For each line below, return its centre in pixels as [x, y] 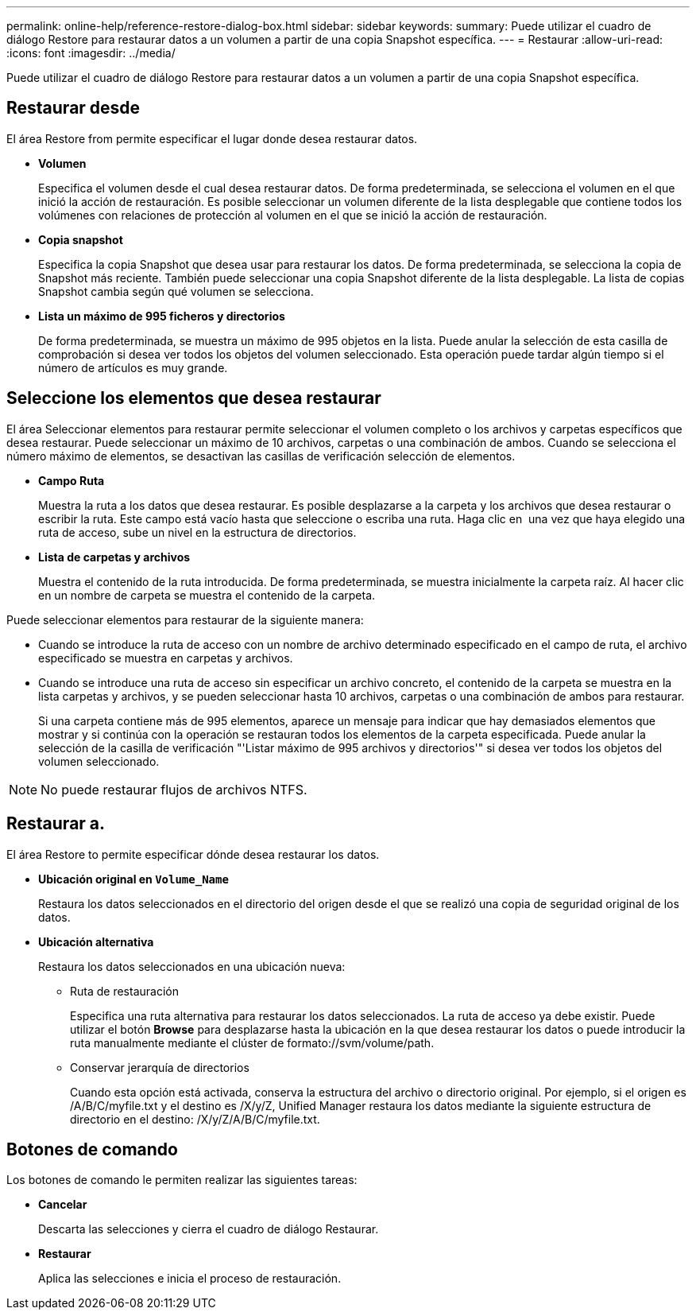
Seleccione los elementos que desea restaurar [194, 398]
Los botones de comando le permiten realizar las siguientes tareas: [182, 1180]
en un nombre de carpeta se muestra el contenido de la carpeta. [207, 595]
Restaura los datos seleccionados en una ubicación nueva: [192, 966]
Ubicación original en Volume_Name [133, 879]
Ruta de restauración [124, 991]
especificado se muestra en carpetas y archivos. [166, 658]
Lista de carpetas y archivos [114, 557]
